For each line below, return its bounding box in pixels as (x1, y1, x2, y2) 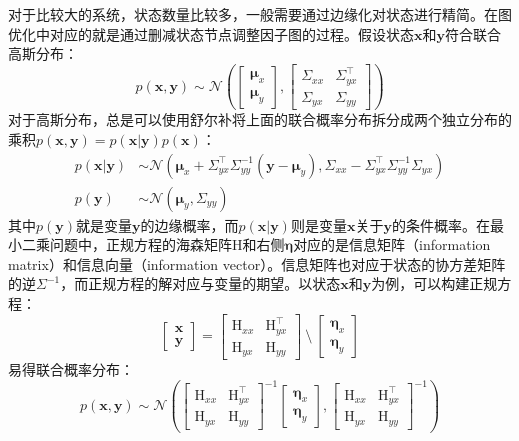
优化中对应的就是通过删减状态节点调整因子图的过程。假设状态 (8, 23, 414, 44)
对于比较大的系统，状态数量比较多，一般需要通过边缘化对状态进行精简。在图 (8, 4, 512, 24)
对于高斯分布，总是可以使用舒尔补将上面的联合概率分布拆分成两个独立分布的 (8, 109, 512, 130)
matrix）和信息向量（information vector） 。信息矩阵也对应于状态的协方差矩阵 (8, 253, 506, 274)
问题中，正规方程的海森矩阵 (49, 234, 232, 255)
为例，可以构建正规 (371, 273, 498, 294)
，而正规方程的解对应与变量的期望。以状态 (60, 273, 341, 294)
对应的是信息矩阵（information (293, 234, 491, 255)
